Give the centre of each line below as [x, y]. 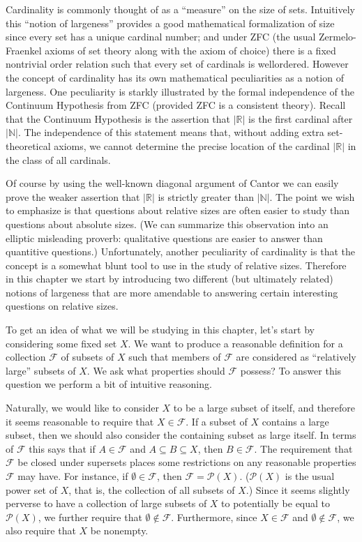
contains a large [295, 421]
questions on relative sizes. [62, 306]
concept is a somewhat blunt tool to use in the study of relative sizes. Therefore [176, 265]
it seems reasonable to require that [80, 421]
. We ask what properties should [156, 370]
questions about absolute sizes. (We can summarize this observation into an [167, 224]
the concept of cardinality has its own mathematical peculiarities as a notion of [175, 77]
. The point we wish [312, 196]
